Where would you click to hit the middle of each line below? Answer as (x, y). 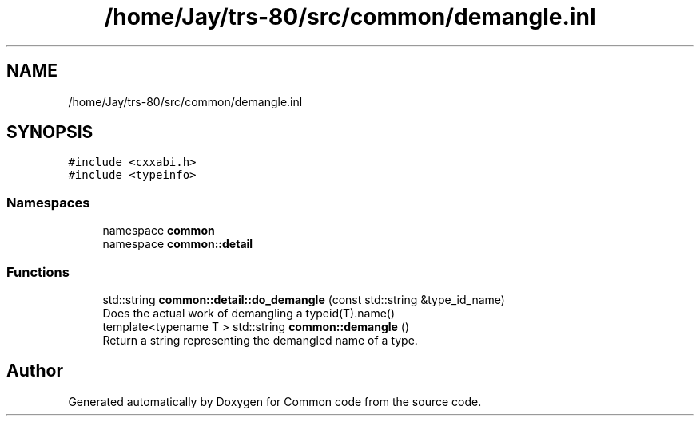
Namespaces (48, 202)
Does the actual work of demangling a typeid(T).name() (249, 313)
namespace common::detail (178, 244)
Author (35, 371)
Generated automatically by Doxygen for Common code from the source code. (275, 401)
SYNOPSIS (50, 132)
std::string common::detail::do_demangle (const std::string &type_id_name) (304, 299)
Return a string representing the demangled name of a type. (260, 340)
